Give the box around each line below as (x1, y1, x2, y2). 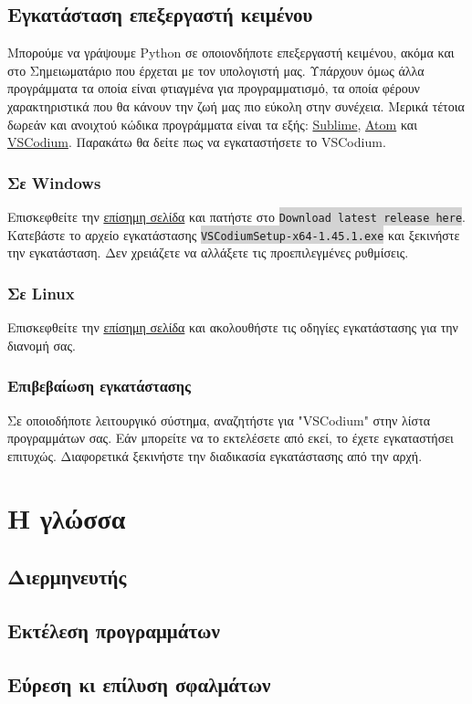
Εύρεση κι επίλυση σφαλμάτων (7, 669, 271, 698)
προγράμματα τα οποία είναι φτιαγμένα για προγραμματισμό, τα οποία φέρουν (7, 79, 420, 98)
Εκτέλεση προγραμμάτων (7, 615, 220, 644)
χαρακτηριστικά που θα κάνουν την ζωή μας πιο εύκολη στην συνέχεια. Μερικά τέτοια (7, 96, 465, 115)
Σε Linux (7, 281, 75, 304)
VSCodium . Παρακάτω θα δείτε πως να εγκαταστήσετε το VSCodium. (7, 132, 386, 152)
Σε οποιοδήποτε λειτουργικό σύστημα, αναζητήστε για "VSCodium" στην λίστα (7, 410, 431, 429)
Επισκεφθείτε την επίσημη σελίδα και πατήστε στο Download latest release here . (7, 206, 466, 226)
